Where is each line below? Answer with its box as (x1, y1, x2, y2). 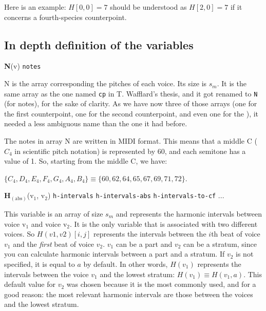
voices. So (4, 228, 35, 239)
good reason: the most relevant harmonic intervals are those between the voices (4, 288, 253, 299)
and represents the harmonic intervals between (116, 208, 262, 219)
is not (236, 248, 254, 259)
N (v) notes (4, 61, 41, 71)
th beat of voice (211, 228, 260, 239)
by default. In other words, (83, 258, 168, 269)
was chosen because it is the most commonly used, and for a (66, 279, 256, 289)
